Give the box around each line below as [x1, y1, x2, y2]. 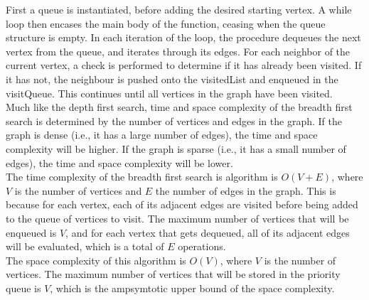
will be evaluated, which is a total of [6, 239, 164, 254]
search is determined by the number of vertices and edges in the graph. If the [6, 113, 342, 128]
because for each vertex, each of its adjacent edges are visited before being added [6, 197, 358, 212]
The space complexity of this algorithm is [6, 252, 186, 267]
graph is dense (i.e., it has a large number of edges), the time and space [6, 127, 318, 142]
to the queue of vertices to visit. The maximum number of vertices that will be [6, 210, 349, 225]
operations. [178, 239, 226, 254]
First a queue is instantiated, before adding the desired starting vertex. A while [6, 2, 352, 16]
